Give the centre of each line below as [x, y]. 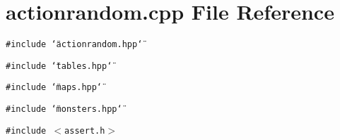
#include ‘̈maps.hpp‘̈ [54, 88]
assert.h [85, 131]
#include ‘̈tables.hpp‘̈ [59, 66]
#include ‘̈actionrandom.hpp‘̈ [74, 45]
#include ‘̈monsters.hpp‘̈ [64, 109]
